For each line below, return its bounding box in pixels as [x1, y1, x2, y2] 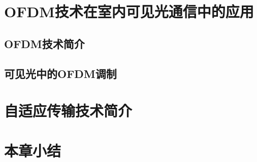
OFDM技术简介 [4, 35, 85, 51]
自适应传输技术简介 [4, 100, 133, 121]
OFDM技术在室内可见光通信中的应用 [4, 1, 254, 22]
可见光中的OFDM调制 [4, 65, 117, 81]
